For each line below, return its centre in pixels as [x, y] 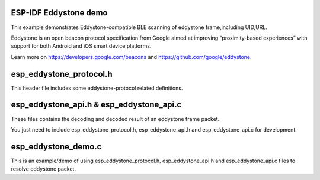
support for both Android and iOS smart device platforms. [81, 46]
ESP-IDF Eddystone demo [59, 13]
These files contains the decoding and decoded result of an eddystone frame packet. [115, 119]
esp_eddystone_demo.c [56, 147]
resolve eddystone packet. [44, 169]
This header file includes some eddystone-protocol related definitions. [97, 88]
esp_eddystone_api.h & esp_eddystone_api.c [96, 105]
